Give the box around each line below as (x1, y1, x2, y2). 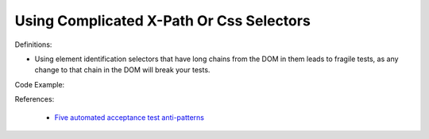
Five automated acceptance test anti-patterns (54, 112, 204, 122)
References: (14, 95, 55, 104)
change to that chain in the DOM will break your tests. (34, 65, 211, 75)
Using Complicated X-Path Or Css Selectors (14, 12, 311, 29)
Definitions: (14, 40, 52, 49)
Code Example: (14, 79, 65, 89)
